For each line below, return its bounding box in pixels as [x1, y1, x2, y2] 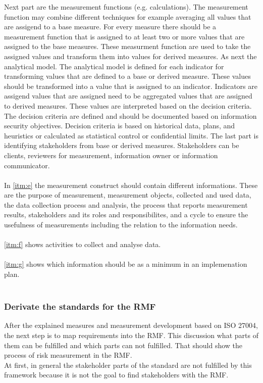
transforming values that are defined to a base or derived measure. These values [4, 71, 251, 81]
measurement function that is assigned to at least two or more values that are [4, 31, 245, 41]
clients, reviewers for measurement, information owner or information [4, 150, 218, 160]
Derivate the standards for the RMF [4, 300, 156, 313]
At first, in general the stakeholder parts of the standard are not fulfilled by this [4, 359, 252, 370]
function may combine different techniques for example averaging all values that [4, 11, 251, 22]
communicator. [4, 160, 50, 170]
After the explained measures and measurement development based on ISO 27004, [4, 320, 258, 330]
